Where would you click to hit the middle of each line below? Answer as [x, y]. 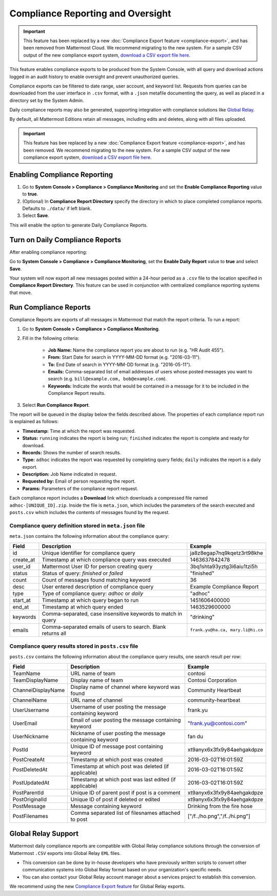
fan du [195, 736]
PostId [20, 749]
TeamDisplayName [35, 680]
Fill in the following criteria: [51, 338]
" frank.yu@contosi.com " [217, 723]
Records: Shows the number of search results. [72, 452]
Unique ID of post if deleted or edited [115, 799]
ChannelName [30, 700]
